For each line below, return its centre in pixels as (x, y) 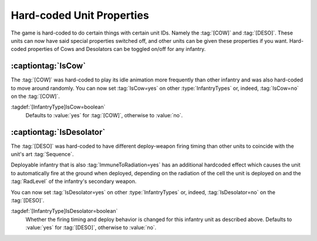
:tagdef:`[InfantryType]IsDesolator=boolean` (64, 211)
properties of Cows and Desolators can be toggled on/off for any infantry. (117, 49)
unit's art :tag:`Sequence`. (42, 154)
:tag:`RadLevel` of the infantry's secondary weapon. (74, 181)
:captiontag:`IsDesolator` (58, 132)
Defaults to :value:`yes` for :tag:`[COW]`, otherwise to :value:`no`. (104, 115)
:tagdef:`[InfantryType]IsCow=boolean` (58, 107)
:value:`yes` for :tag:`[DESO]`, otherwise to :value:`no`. (91, 228)
